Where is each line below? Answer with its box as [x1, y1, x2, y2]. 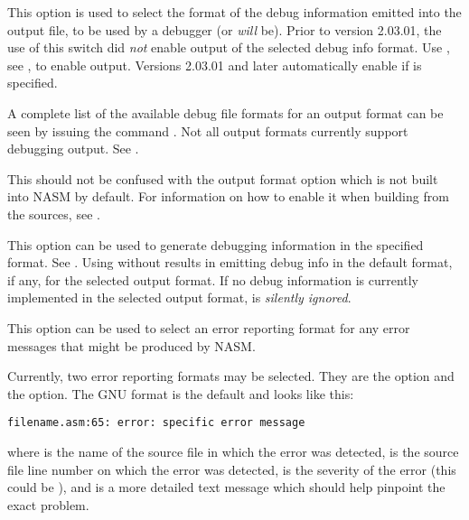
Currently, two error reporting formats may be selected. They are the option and [7, 367, 455, 385]
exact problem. [7, 495, 89, 514]
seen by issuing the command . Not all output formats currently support [7, 121, 408, 140]
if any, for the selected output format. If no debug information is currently [7, 270, 419, 289]
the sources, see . [7, 204, 100, 223]
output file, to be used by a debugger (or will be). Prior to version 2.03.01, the [7, 20, 442, 39]
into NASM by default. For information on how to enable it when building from [7, 187, 449, 206]
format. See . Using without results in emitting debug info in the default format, [7, 253, 453, 272]
